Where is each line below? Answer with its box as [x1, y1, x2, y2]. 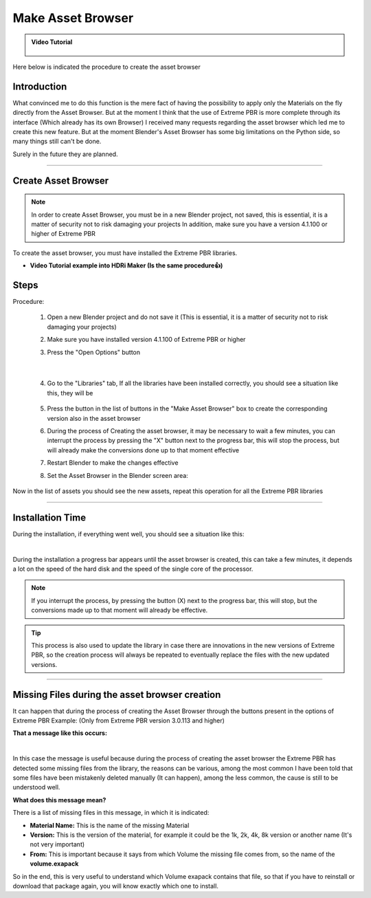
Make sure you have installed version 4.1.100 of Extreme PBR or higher [47, 336, 246, 344]
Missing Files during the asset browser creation [12, 688, 221, 701]
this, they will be [47, 388, 93, 397]
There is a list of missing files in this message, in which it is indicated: [12, 809, 210, 817]
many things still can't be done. [12, 138, 102, 146]
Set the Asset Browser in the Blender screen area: [47, 471, 188, 479]
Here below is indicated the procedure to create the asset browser [12, 63, 201, 71]
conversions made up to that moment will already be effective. [31, 606, 208, 615]
